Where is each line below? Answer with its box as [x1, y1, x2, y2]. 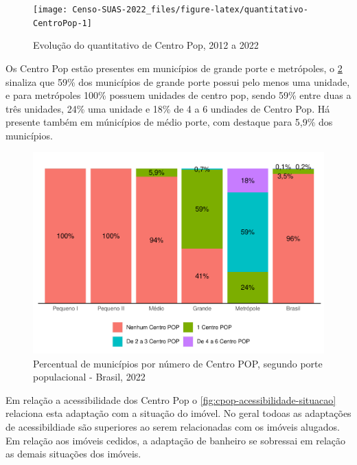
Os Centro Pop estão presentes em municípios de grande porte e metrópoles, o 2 [5, 60, 343, 75]
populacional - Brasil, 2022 [33, 370, 146, 384]
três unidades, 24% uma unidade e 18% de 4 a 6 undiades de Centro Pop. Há [5, 101, 330, 115]
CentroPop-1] [33, 18, 92, 28]
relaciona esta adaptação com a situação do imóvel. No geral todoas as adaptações [5, 406, 352, 420]
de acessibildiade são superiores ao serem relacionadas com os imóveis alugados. [5, 419, 340, 433]
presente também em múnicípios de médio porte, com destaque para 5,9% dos [5, 115, 333, 129]
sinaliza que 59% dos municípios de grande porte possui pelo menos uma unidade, [5, 74, 350, 89]
